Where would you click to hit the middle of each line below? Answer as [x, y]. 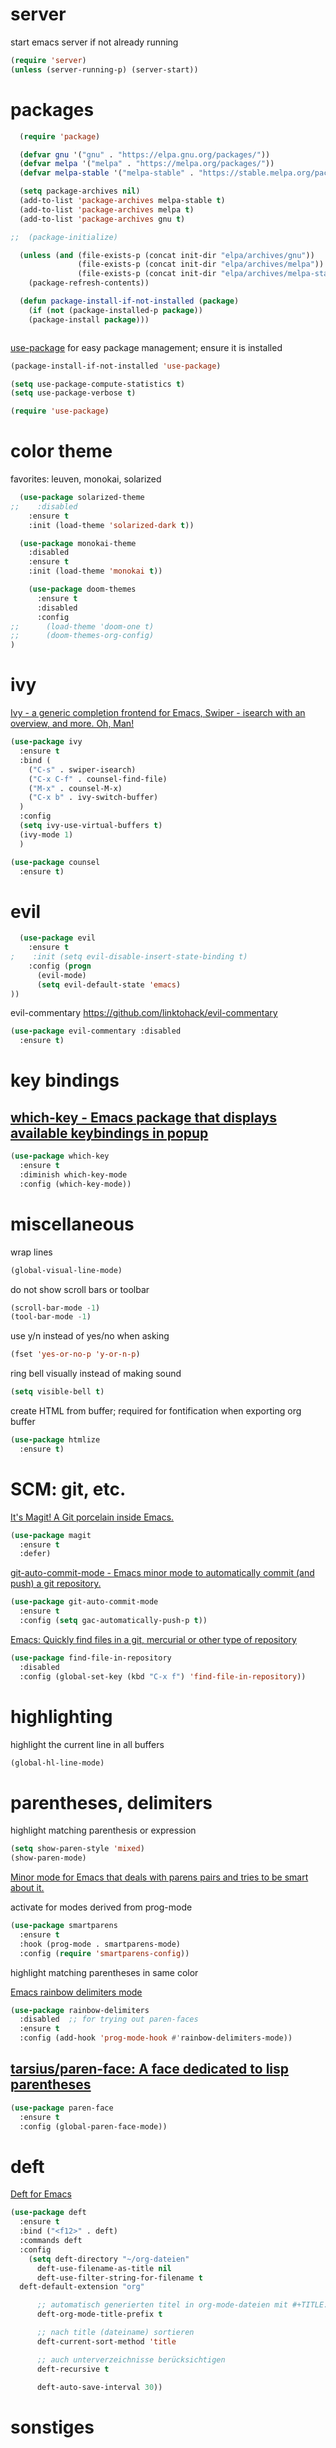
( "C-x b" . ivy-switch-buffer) [93, 798]
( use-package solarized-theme [82, 498]
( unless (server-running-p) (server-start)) [104, 69]
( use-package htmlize [55, 1440]
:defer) [35, 1554]
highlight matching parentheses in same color [104, 1972]
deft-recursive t [73, 2369]
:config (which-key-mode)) [75, 1184]
